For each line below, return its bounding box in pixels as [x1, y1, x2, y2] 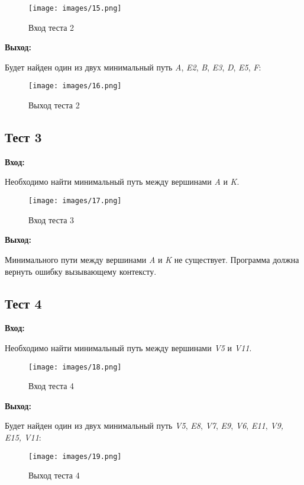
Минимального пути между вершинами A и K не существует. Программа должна [5, 253, 299, 265]
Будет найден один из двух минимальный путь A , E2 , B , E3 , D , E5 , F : [5, 60, 261, 73]
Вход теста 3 [28, 213, 75, 226]
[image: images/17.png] [28, 197, 122, 205]
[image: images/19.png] [28, 452, 122, 461]
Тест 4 [5, 294, 42, 312]
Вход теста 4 [28, 380, 75, 392]
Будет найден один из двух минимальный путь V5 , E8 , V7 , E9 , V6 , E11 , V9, [5, 419, 284, 432]
